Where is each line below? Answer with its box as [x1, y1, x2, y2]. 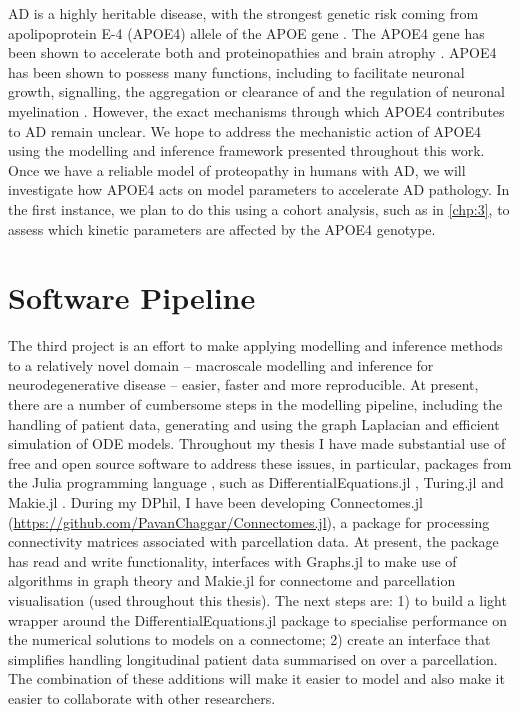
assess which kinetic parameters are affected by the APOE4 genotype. [8, 218, 436, 239]
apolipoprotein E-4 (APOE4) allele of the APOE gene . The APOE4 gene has [8, 22, 485, 43]
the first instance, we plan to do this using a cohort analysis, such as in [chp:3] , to [8, 198, 510, 219]
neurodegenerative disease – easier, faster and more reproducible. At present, [8, 374, 479, 395]
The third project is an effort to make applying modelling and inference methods [8, 335, 503, 356]
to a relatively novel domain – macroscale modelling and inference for [8, 354, 434, 375]
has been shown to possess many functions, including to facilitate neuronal [8, 61, 465, 82]
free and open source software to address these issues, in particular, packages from [8, 452, 512, 473]
